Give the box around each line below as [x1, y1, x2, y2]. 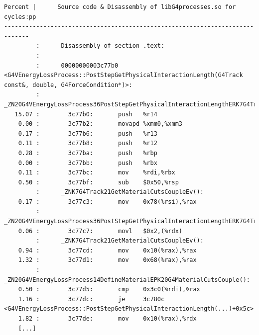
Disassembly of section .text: [61, 42, 165, 50]
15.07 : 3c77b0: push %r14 [14, 110, 157, 118]
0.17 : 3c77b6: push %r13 [18, 130, 157, 137]
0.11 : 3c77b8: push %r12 [18, 140, 157, 147]
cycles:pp [4, 13, 36, 20]
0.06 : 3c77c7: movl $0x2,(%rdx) [18, 227, 182, 235]
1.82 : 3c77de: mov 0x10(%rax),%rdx [18, 315, 197, 322]
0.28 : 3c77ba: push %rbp [18, 149, 157, 157]
